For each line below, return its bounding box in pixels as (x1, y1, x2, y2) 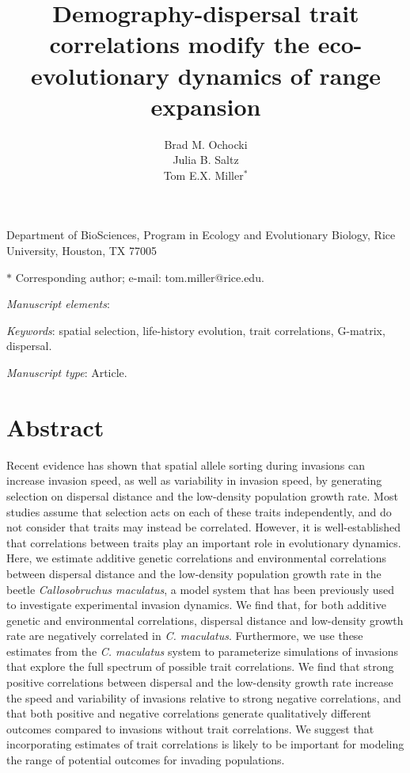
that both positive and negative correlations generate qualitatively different (6, 705, 371, 722)
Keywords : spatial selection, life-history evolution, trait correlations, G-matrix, (6, 322, 385, 338)
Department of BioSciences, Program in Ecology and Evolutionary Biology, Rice (6, 227, 396, 243)
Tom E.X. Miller (163, 166, 244, 183)
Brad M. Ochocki (164, 135, 248, 152)
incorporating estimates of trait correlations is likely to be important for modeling (6, 736, 404, 752)
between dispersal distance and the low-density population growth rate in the (6, 565, 382, 581)
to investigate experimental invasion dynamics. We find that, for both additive (6, 596, 386, 613)
